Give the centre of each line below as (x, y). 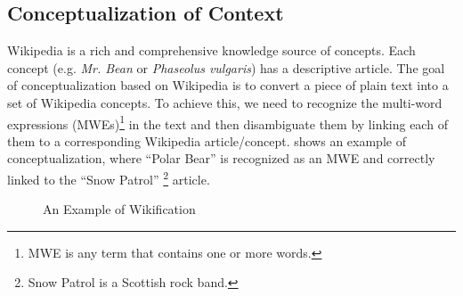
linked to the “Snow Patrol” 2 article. (109, 178)
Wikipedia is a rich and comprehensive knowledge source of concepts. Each (211, 50)
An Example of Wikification (119, 209)
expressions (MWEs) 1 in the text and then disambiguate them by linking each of (227, 122)
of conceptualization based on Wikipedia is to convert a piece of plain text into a (228, 85)
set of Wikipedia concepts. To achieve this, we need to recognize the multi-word (225, 102)
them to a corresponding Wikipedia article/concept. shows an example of (207, 140)
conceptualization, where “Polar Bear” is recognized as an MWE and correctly (221, 158)
